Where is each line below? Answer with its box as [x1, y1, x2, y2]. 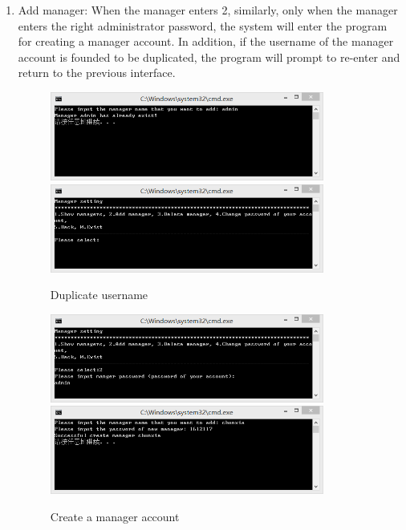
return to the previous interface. [18, 64, 176, 81]
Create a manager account [50, 508, 180, 525]
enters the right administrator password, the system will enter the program [18, 17, 388, 34]
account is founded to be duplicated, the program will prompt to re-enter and [18, 48, 400, 65]
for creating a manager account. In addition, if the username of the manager [18, 33, 394, 50]
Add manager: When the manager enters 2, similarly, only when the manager [18, 2, 398, 18]
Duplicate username [50, 286, 148, 303]
